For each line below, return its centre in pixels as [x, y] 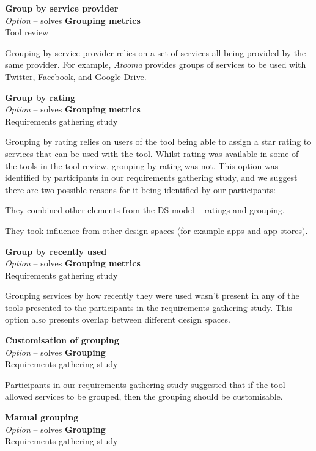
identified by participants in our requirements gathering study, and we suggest [151, 178]
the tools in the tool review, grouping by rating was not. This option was [142, 165]
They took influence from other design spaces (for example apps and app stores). [156, 230]
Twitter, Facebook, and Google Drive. [76, 76]
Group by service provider [62, 8]
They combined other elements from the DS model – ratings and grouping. [145, 210]
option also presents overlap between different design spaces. [118, 319]
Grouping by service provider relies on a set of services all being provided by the [156, 52]
